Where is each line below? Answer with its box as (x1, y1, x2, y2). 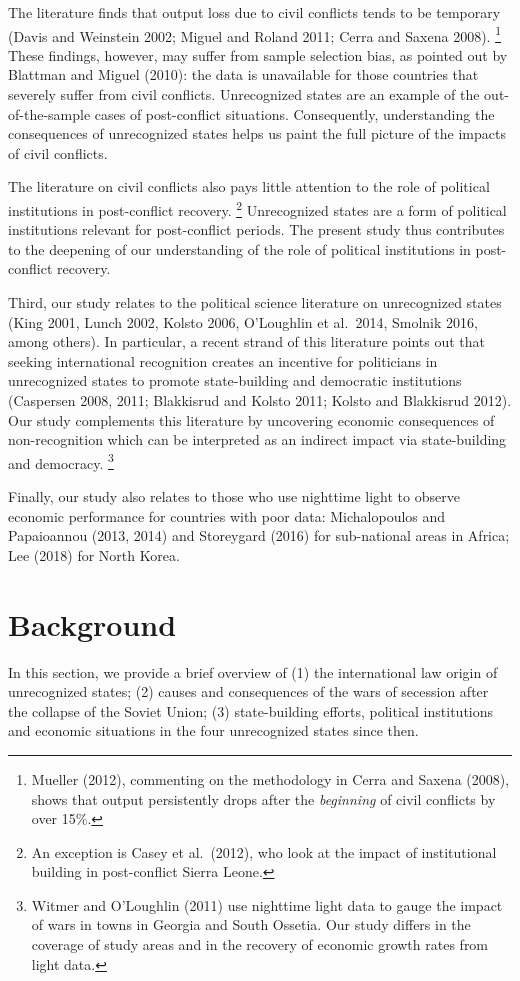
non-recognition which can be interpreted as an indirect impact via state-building (8, 429, 507, 450)
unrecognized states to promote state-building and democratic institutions (8, 370, 462, 391)
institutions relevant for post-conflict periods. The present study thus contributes (8, 219, 505, 240)
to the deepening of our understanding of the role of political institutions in (8, 238, 471, 259)
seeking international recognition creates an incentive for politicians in (8, 350, 438, 371)
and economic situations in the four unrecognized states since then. (8, 720, 419, 741)
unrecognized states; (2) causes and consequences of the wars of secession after (8, 681, 489, 702)
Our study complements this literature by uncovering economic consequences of (8, 409, 495, 430)
